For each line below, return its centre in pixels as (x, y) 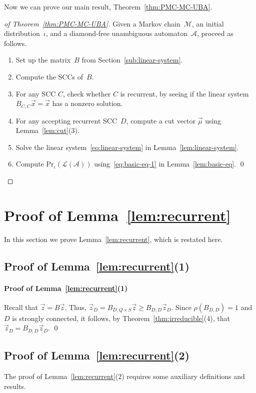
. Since (181, 307)
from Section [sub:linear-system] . (132, 60)
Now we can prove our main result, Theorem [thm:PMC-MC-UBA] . (108, 6)
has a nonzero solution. (87, 103)
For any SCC (36, 93)
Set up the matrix (43, 60)
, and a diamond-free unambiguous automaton (116, 33)
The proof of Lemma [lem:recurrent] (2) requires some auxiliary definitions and (124, 376)
